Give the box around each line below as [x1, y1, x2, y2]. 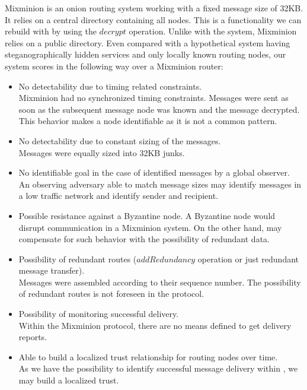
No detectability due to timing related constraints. [18, 80, 202, 92]
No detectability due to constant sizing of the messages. [18, 134, 221, 147]
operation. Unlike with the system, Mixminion [129, 25, 297, 37]
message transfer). [18, 264, 85, 277]
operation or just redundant [197, 252, 299, 265]
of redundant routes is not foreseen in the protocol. [18, 287, 204, 300]
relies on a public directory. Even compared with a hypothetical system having [5, 36, 290, 49]
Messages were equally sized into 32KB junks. [18, 146, 185, 158]
